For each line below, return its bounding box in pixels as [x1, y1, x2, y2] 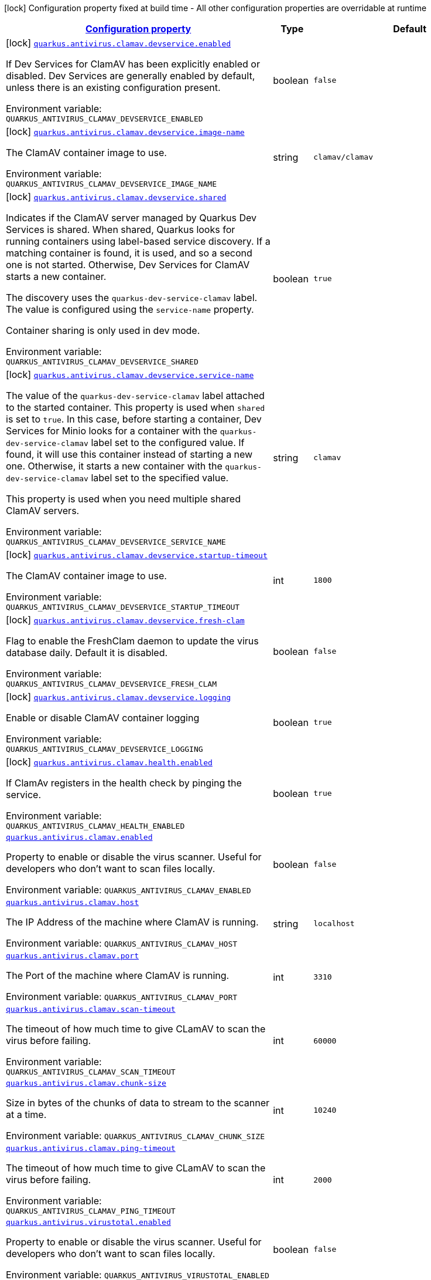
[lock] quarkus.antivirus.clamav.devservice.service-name [6, 369, 254, 380]
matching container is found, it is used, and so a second [6, 247, 252, 259]
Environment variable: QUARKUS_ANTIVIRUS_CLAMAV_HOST [6, 937, 238, 949]
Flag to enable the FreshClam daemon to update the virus [6, 635, 259, 647]
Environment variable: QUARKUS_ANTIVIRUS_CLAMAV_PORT [6, 991, 238, 1002]
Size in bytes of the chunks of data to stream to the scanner [6, 1097, 270, 1109]
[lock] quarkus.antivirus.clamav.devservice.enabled [6, 37, 231, 49]
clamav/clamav [313, 153, 373, 161]
